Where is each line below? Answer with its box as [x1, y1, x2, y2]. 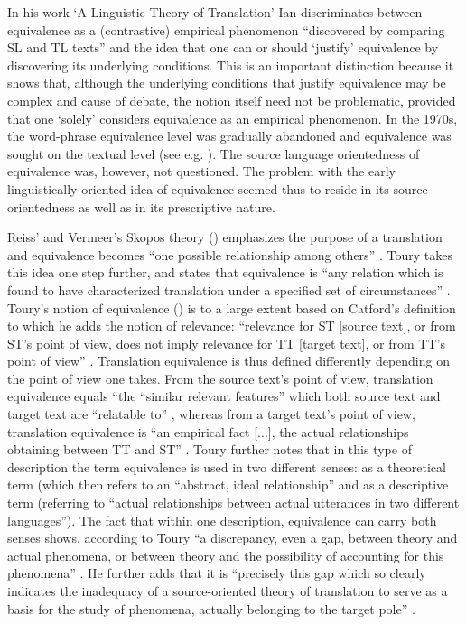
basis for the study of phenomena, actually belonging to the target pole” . [7, 599, 415, 618]
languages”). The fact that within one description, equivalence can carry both [7, 510, 437, 529]
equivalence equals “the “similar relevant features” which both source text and [7, 387, 441, 405]
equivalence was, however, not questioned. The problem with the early [7, 162, 396, 181]
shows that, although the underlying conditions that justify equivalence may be [7, 73, 446, 92]
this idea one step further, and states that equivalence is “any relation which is [7, 263, 443, 282]
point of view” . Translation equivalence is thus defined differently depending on [7, 351, 450, 370]
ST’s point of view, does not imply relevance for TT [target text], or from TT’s [7, 333, 445, 352]
